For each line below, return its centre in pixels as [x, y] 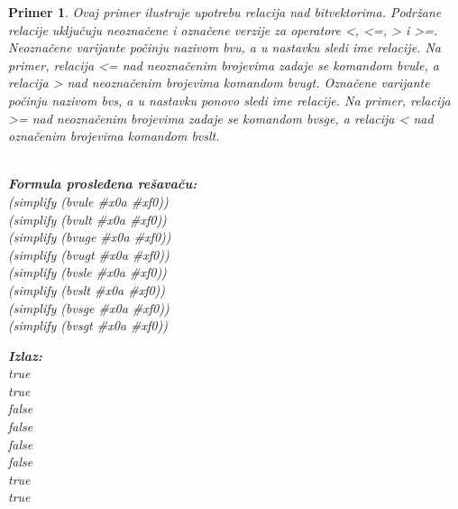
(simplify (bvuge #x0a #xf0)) [90, 237]
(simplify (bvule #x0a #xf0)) [88, 201]
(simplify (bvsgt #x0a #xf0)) [88, 325]
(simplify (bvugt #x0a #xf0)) [89, 254]
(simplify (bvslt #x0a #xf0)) [87, 289]
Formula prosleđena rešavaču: [103, 184]
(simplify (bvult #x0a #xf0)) [87, 219]
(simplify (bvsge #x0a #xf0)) [89, 307]
